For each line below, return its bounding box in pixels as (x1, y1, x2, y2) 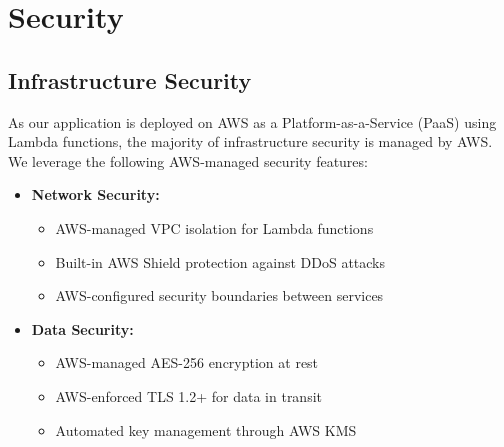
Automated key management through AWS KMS (55, 419, 357, 440)
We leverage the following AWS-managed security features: (8, 150, 368, 171)
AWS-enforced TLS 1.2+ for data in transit (55, 385, 323, 406)
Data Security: (31, 318, 134, 339)
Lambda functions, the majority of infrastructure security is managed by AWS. (8, 131, 493, 152)
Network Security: (31, 184, 160, 205)
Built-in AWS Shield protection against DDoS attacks (55, 251, 386, 272)
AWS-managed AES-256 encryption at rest (55, 352, 319, 373)
